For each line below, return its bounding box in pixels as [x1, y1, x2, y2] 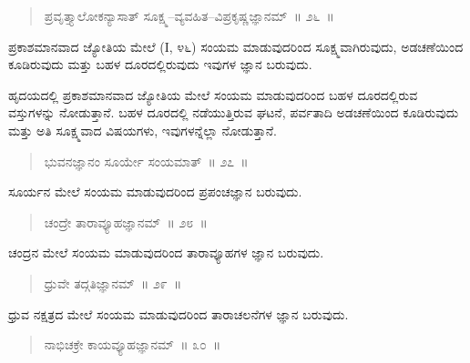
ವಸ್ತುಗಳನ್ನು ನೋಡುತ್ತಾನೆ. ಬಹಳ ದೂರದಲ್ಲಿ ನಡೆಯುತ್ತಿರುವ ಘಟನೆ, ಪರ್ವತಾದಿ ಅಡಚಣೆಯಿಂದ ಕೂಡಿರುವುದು [8, 103, 459, 122]
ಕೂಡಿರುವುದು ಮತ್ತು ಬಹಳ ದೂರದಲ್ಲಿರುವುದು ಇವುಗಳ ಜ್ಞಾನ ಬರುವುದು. [8, 55, 312, 74]
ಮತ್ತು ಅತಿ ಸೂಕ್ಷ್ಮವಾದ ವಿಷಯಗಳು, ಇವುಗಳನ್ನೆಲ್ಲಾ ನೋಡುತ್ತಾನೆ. [8, 120, 277, 139]
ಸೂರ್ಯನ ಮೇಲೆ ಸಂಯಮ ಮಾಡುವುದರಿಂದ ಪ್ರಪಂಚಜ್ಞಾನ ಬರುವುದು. [8, 182, 302, 201]
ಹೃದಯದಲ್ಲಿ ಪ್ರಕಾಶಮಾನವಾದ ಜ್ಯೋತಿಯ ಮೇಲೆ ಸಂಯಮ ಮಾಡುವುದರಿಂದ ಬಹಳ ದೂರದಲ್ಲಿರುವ [8, 85, 418, 104]
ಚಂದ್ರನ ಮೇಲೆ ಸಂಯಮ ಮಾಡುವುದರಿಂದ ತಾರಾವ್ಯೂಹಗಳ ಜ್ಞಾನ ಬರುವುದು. [8, 243, 324, 262]
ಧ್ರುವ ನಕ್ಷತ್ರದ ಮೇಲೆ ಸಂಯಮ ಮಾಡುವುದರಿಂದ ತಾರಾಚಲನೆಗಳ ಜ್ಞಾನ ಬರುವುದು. [8, 304, 349, 323]
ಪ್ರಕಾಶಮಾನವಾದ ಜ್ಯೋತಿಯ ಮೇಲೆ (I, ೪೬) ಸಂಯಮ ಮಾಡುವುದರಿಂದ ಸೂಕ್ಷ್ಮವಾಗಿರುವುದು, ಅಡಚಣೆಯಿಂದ [8, 36, 464, 55]
